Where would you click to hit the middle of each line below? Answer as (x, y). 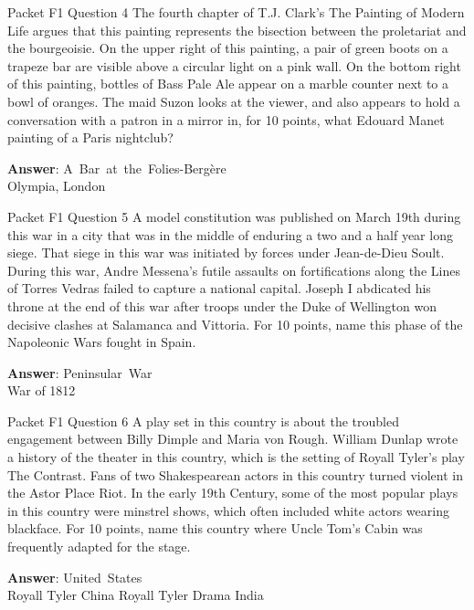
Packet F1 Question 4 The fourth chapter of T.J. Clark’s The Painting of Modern (236, 12)
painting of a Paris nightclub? (90, 137)
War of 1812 (42, 390)
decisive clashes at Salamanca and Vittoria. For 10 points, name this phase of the (235, 324)
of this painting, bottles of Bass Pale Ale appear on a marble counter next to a (228, 84)
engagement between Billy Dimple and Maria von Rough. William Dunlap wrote (233, 439)
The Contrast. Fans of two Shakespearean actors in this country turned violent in (235, 474)
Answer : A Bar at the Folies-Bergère (117, 168)
